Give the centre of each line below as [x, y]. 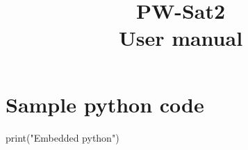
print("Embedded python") [63, 137]
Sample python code [105, 104]
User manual [181, 38]
